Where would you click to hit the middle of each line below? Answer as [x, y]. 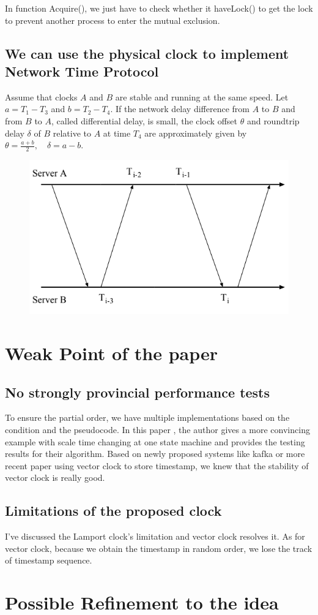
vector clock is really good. [55, 477]
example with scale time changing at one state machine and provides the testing [155, 441]
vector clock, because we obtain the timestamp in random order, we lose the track [159, 548]
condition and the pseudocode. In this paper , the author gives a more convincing [157, 430]
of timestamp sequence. [49, 560]
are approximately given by [196, 133]
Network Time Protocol [82, 71]
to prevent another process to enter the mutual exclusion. [113, 20]
